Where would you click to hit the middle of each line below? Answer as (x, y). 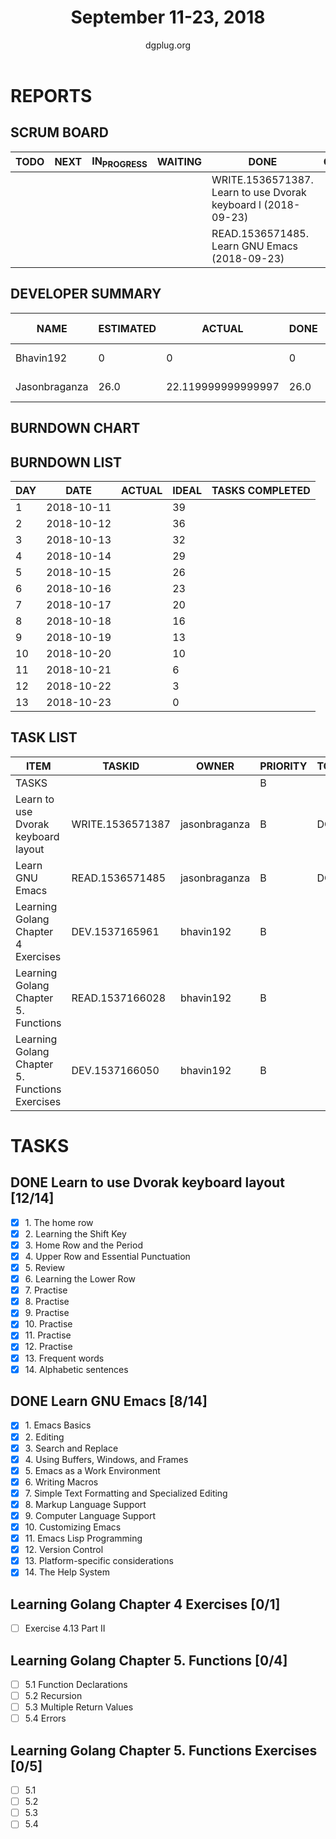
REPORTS (51, 95)
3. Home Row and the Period (83, 1245)
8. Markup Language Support (85, 1504)
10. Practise (48, 1324)
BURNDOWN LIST (66, 462)
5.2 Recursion (53, 1696)
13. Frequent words (64, 1358)
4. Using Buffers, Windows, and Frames (106, 1459)
